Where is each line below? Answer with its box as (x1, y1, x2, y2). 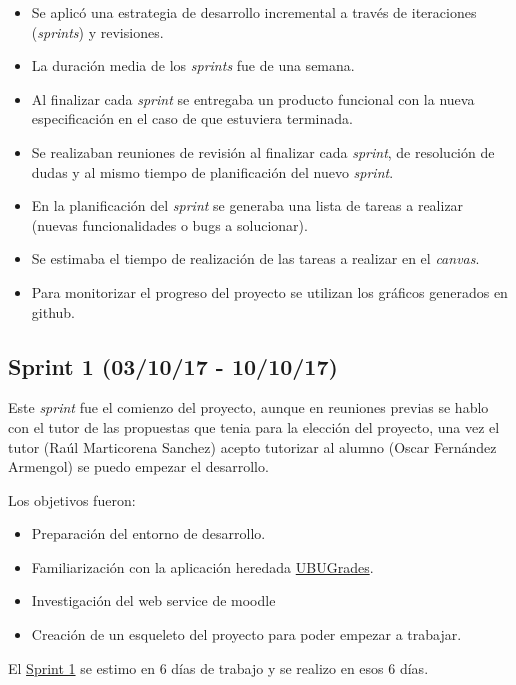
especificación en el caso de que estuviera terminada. (31, 108, 353, 129)
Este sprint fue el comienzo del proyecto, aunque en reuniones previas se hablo (8, 397, 489, 418)
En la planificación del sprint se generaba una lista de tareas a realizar (31, 195, 464, 216)
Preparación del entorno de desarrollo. (31, 523, 266, 544)
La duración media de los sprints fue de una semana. (31, 55, 355, 76)
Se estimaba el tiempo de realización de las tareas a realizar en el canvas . (31, 248, 480, 269)
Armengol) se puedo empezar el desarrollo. (8, 456, 269, 477)
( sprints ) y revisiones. (31, 21, 164, 42)
